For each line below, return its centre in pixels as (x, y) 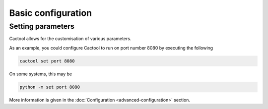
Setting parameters (42, 26)
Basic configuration (51, 13)
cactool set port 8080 (47, 61)
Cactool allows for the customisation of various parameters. (70, 39)
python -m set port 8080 (50, 87)
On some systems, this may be (40, 74)
